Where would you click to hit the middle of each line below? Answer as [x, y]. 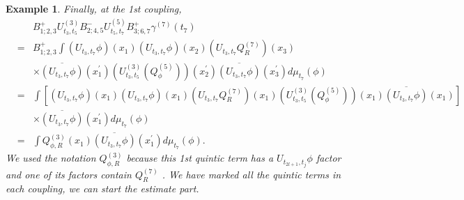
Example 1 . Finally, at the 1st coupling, [94, 8]
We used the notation [51, 158]
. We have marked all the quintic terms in [252, 174]
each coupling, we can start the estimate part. [102, 189]
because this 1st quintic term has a [200, 158]
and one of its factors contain [69, 174]
